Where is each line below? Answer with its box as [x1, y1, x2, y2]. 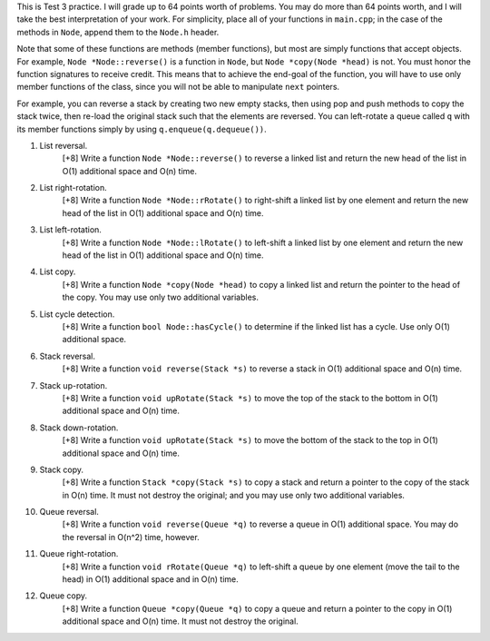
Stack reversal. [39, 350, 95, 361]
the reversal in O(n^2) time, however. [62, 531, 200, 542]
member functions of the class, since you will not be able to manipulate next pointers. [16, 82, 340, 93]
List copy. [39, 266, 76, 277]
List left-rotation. [39, 224, 102, 235]
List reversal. [39, 140, 88, 151]
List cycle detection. [39, 309, 115, 320]
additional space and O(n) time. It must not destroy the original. [62, 616, 299, 626]
